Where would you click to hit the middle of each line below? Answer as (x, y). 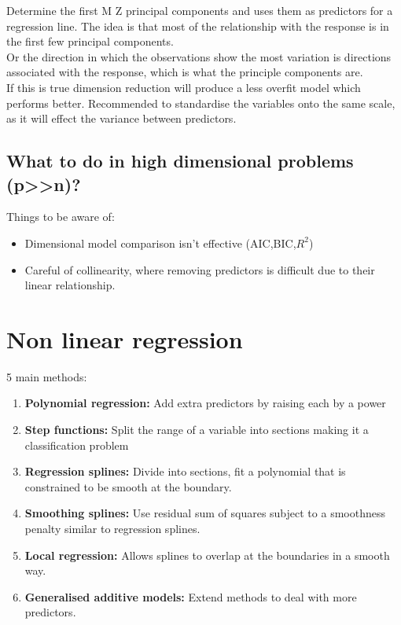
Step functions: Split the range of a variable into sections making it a (197, 430)
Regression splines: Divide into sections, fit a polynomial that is (185, 471)
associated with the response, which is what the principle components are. (185, 72)
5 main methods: (47, 376)
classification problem (77, 445)
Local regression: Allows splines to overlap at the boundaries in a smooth (207, 555)
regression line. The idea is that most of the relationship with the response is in (198, 26)
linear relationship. (70, 285)
